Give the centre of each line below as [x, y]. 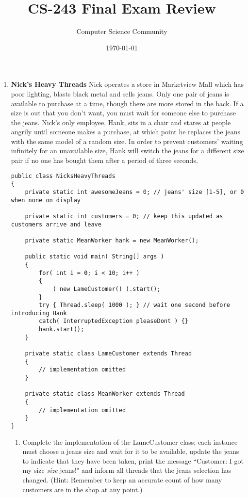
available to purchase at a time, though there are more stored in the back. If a [127, 103]
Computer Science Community [122, 31]
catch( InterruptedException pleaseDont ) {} [114, 321]
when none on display [46, 200]
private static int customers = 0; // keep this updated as [124, 216]
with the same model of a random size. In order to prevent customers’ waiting [127, 141]
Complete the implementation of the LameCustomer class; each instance [130, 442]
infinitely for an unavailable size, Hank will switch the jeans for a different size [127, 151]
